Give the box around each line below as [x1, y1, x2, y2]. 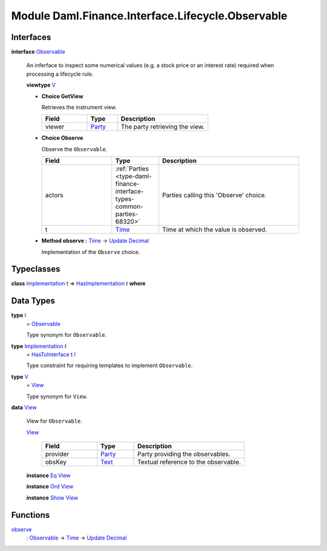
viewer [45, 123, 65, 131]
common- [115, 203, 144, 211]
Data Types [11, 296, 56, 306]
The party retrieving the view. [121, 123, 205, 131]
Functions [11, 510, 50, 520]
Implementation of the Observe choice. [41, 248, 140, 255]
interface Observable [11, 48, 65, 56]
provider [45, 450, 70, 458]
